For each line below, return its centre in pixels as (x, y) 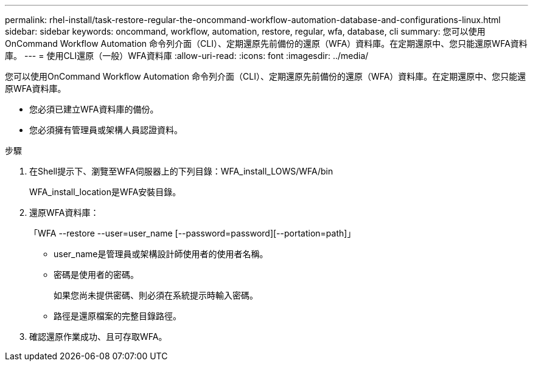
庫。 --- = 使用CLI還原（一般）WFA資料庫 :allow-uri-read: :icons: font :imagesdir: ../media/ (187, 56)
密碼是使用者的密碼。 (96, 274)
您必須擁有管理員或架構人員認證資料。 (106, 130)
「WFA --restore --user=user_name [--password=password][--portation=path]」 (193, 233)
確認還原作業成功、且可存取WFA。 (98, 337)
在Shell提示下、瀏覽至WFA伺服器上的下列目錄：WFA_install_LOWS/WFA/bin (181, 171)
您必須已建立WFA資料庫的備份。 (94, 109)
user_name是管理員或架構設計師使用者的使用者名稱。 (161, 254)
